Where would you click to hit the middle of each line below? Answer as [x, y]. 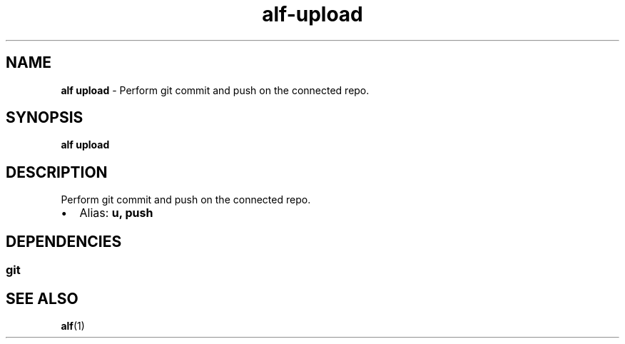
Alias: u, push [116, 213]
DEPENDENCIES [64, 241]
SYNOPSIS [45, 118]
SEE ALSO [42, 298]
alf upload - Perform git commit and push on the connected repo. [215, 90]
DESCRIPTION [57, 172]
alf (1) [73, 325]
